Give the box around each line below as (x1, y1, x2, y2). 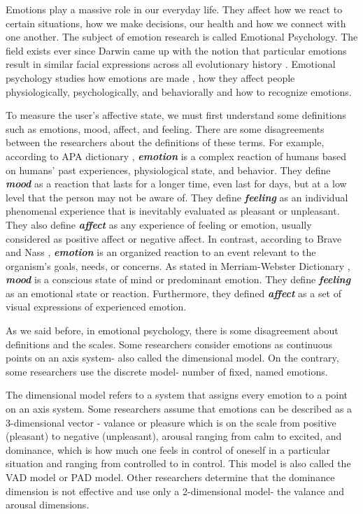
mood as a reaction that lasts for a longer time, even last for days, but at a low (6, 176, 347, 191)
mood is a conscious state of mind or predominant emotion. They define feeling (6, 272, 351, 287)
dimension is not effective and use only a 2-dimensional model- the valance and (6, 483, 345, 498)
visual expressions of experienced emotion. (6, 299, 187, 314)
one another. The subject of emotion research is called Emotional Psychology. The (6, 29, 358, 44)
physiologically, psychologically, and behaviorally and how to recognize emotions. (6, 84, 352, 99)
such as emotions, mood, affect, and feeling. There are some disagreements (6, 121, 325, 136)
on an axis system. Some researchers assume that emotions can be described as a (6, 401, 353, 416)
